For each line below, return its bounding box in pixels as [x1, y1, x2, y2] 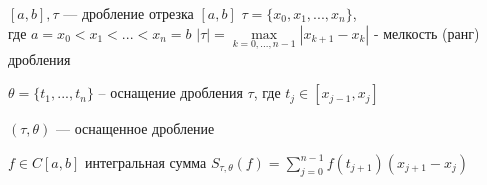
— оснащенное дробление [56, 118, 215, 139]
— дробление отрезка [63, 3, 194, 23]
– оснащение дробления [98, 82, 243, 103]
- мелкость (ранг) [373, 22, 480, 43]
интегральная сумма [84, 152, 207, 172]
